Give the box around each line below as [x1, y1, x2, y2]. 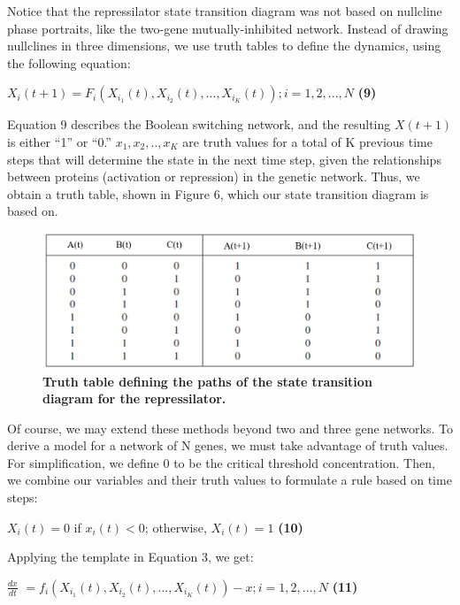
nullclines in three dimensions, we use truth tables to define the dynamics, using [7, 36, 441, 55]
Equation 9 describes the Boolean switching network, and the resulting [7, 115, 391, 134]
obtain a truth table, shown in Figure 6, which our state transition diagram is [7, 184, 429, 203]
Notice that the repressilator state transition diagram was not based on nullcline [7, 2, 442, 19]
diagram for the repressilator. [42, 389, 226, 408]
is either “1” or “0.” [7, 132, 111, 150]
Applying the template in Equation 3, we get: [7, 548, 254, 566]
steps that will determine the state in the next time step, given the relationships [7, 149, 441, 168]
